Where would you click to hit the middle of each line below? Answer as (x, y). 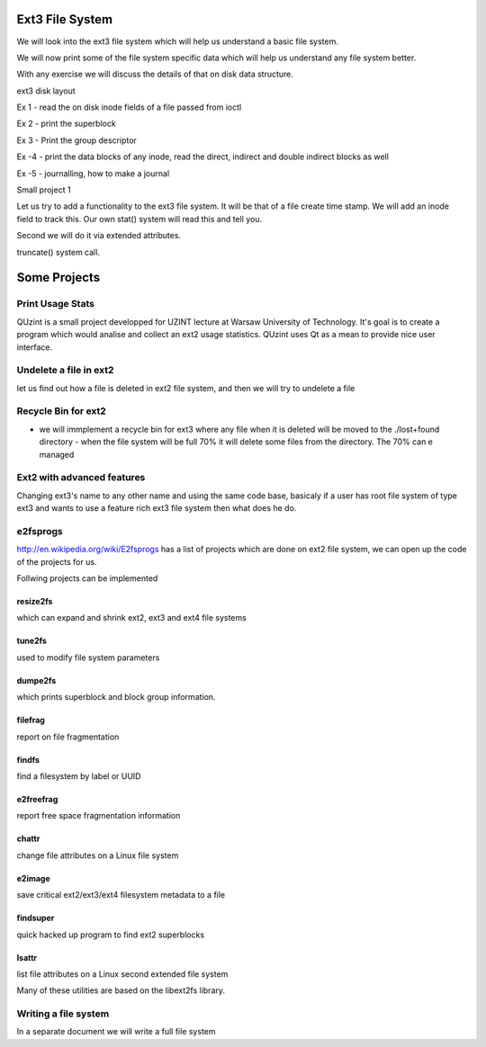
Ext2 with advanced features (81, 478)
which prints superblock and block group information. (116, 697)
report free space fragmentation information (99, 816)
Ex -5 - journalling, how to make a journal (93, 173)
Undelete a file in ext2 (65, 371)
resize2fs (35, 602)
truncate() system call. (58, 252)
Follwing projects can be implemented (87, 578)
